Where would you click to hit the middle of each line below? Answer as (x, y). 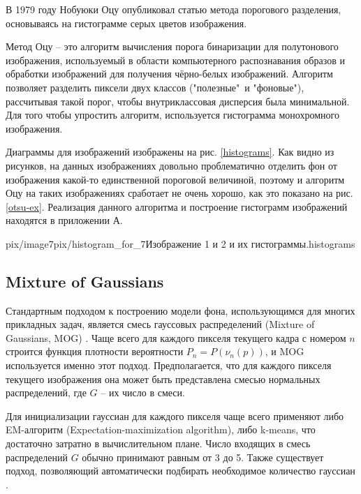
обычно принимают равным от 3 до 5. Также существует (203, 457)
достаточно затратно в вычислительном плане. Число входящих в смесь (158, 443)
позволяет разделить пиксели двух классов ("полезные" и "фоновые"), (155, 87)
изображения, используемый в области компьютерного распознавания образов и (175, 60)
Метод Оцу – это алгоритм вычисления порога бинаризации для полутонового (172, 46)
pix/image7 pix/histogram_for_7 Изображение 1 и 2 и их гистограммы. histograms (180, 243)
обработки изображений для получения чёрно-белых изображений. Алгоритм (169, 74)
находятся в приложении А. (64, 220)
